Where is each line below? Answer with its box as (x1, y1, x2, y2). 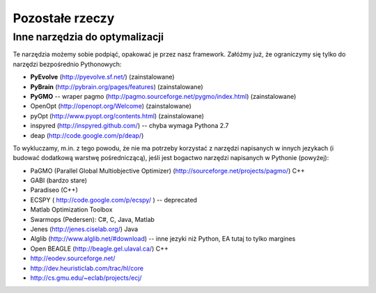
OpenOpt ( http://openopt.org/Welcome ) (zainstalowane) (30, 102, 191, 111)
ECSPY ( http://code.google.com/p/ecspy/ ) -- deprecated (30, 196, 198, 204)
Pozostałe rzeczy (13, 10, 115, 26)
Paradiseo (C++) (30, 186, 78, 194)
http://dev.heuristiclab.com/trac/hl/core (30, 264, 144, 272)
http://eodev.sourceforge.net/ (30, 254, 116, 262)
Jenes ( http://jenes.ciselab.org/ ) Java (30, 225, 139, 233)
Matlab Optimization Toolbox (30, 205, 113, 214)
